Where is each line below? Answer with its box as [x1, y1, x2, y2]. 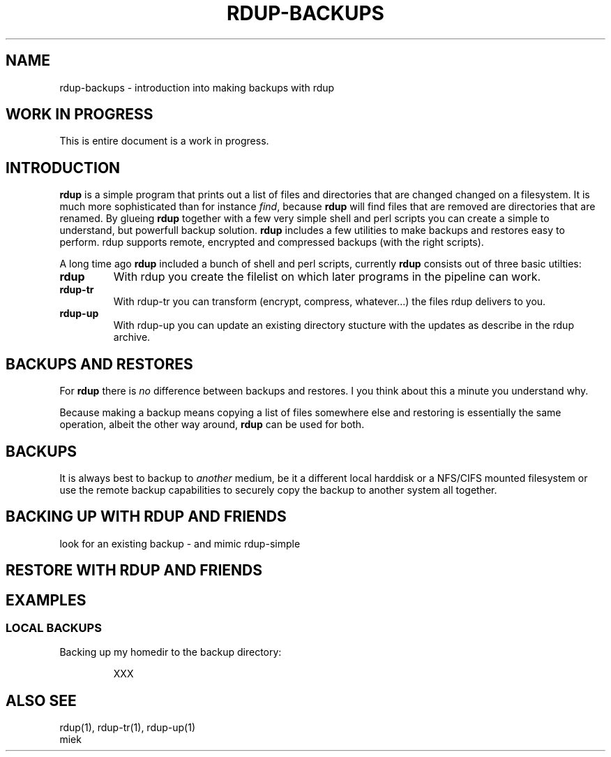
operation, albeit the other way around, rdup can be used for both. [59, 418, 365, 431]
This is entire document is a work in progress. [59, 135, 269, 147]
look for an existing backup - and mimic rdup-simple [59, 537, 301, 550]
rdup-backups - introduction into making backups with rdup [59, 81, 335, 94]
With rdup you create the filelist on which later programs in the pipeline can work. [113, 270, 541, 284]
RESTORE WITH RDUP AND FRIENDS [6, 561, 262, 580]
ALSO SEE [6, 691, 77, 710]
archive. [113, 331, 151, 344]
